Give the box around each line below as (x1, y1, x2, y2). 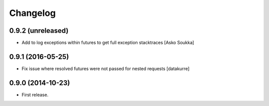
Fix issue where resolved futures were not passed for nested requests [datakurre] (21, 65, 190, 72)
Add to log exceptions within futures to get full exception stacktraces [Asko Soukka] (21, 40, 194, 46)
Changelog (9, 7, 56, 18)
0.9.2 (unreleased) (9, 26, 69, 35)
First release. (21, 92, 49, 98)
